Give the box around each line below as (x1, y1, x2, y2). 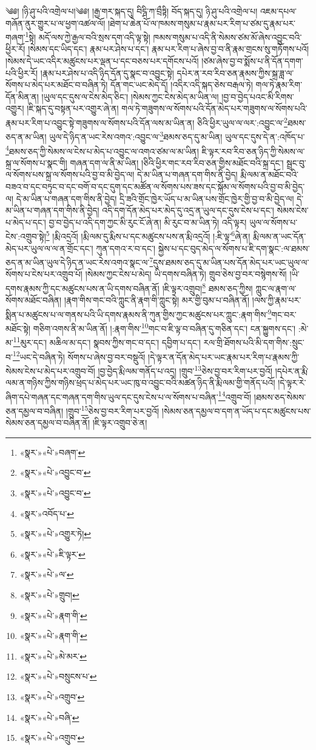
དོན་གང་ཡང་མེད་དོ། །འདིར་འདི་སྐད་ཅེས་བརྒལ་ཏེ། (110, 78, 253, 91)
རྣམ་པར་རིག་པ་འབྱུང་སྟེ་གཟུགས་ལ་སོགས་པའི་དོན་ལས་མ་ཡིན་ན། (5, 116, 195, 129)
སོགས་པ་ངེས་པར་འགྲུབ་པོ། (5, 268, 82, 280)
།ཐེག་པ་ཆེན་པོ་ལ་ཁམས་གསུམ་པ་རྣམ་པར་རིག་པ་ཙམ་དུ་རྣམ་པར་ (107, 16, 296, 29)
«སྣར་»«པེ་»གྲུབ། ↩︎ (19, 588, 79, 601)
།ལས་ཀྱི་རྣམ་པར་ (252, 294, 301, 306)
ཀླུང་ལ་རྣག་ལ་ (255, 282, 297, 294)
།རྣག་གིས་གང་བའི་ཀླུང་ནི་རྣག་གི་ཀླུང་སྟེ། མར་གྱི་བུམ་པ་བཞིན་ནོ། (64, 294, 250, 306)
